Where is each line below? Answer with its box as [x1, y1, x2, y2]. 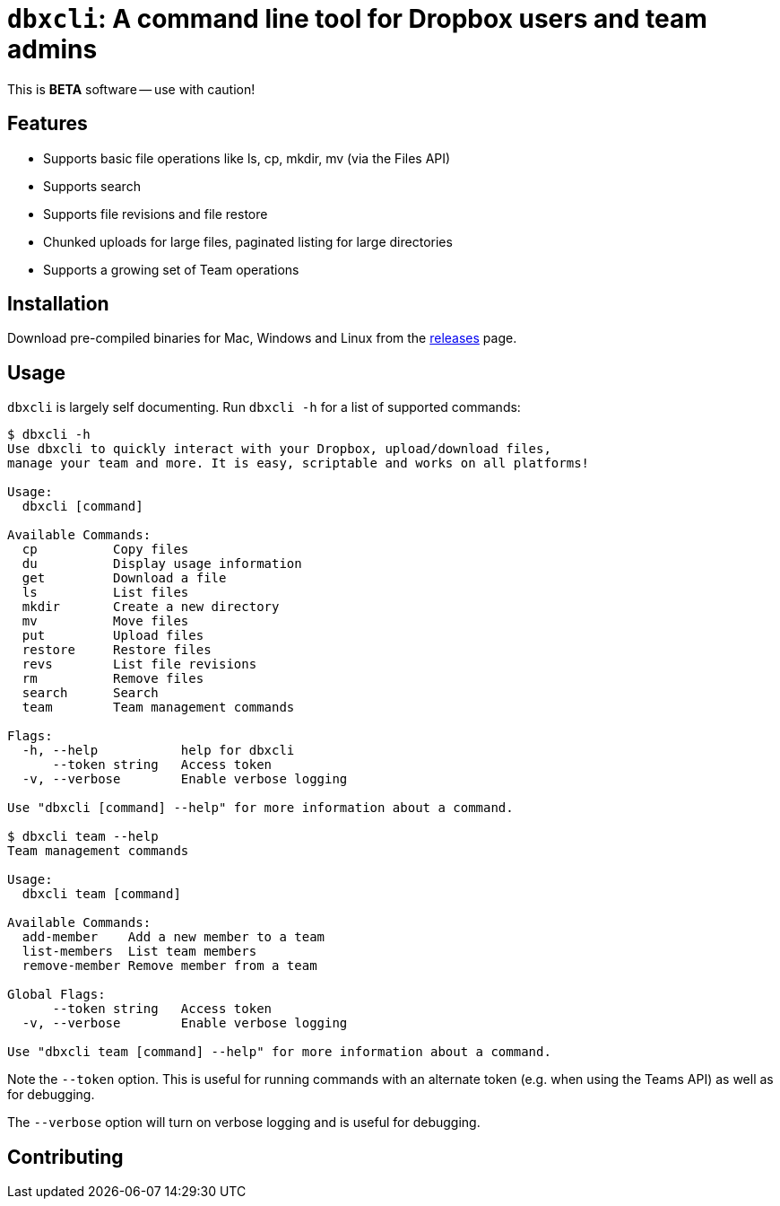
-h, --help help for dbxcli [22, 743, 295, 758]
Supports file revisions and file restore [43, 205, 268, 222]
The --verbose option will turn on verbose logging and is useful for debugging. [7, 1114, 481, 1131]
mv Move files [22, 614, 189, 629]
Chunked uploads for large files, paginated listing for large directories [43, 233, 453, 249]
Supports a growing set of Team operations [43, 261, 299, 277]
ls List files [22, 585, 189, 600]
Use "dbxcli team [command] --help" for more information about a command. [7, 1044, 551, 1060]
